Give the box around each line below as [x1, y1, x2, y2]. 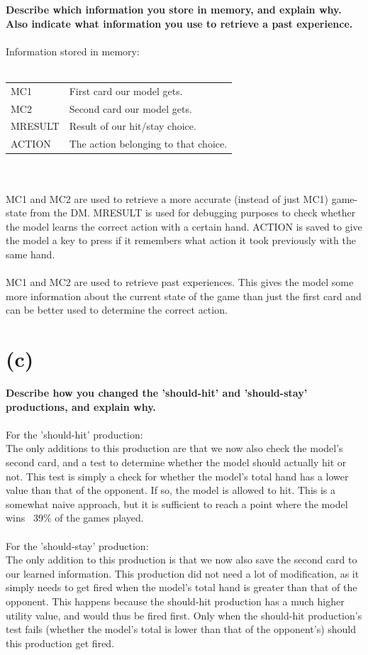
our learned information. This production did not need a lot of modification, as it [6, 566, 359, 580]
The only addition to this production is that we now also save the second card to [6, 552, 357, 567]
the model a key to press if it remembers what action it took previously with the [6, 233, 356, 248]
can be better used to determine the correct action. [6, 302, 228, 317]
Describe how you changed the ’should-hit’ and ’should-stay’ [6, 385, 308, 400]
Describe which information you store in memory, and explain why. [6, 2, 342, 16]
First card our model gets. [69, 83, 183, 98]
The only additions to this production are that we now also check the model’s [6, 441, 343, 456]
